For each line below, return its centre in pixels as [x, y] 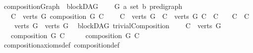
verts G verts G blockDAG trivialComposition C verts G [118, 26]
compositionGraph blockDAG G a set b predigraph [93, 6]
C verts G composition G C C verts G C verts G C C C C [130, 16]
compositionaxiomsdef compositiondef [62, 45]
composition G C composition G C [75, 35]
